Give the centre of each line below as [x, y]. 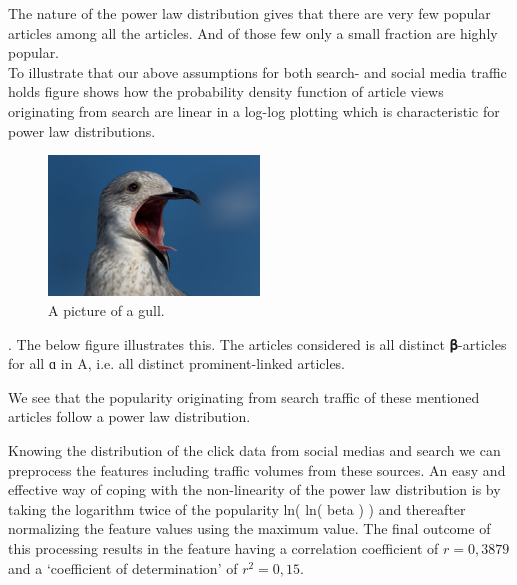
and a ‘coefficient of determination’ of [123, 567]
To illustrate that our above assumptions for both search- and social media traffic [257, 71]
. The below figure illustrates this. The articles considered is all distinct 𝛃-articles [257, 343]
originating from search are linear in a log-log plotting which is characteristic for [254, 110]
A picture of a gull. [106, 310]
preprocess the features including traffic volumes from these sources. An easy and [257, 469]
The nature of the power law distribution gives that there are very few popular [249, 13]
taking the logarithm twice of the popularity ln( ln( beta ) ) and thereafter [237, 508]
